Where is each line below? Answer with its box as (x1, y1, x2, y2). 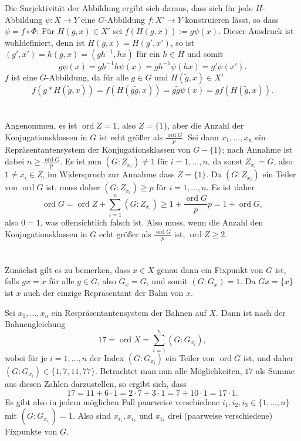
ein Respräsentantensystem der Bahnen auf (51, 306, 207, 318)
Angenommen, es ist (5, 119, 77, 132)
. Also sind (72, 409, 111, 422)
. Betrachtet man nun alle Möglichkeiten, (94, 364, 242, 376)
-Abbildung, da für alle (46, 70, 128, 83)
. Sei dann (182, 130, 219, 143)
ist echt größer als (99, 130, 163, 143)
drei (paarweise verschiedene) (167, 409, 273, 422)
